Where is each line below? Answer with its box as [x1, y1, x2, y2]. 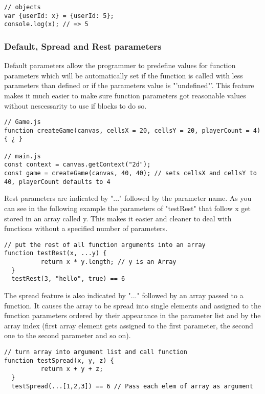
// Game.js [4, 118, 41, 126]
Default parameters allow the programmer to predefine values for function [4, 60, 236, 71]
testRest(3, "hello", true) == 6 [11, 275, 125, 283]
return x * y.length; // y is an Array [40, 258, 176, 266]
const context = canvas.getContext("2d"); [4, 161, 151, 169]
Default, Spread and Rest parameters [4, 39, 162, 52]
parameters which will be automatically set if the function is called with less [4, 70, 243, 80]
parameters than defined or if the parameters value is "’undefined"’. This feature [4, 80, 254, 91]
